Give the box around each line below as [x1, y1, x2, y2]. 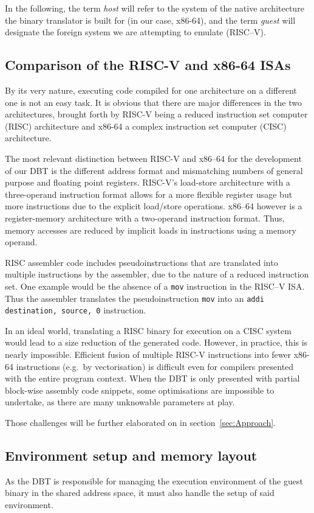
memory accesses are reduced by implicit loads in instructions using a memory [5, 223, 296, 236]
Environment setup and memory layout [5, 446, 258, 464]
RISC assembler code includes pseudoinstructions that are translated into [5, 256, 278, 268]
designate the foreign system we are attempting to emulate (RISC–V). [5, 26, 266, 38]
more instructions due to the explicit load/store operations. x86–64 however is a [5, 200, 302, 212]
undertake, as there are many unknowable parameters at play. [5, 396, 235, 408]
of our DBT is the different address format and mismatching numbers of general [5, 164, 303, 176]
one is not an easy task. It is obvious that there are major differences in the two [5, 96, 302, 108]
